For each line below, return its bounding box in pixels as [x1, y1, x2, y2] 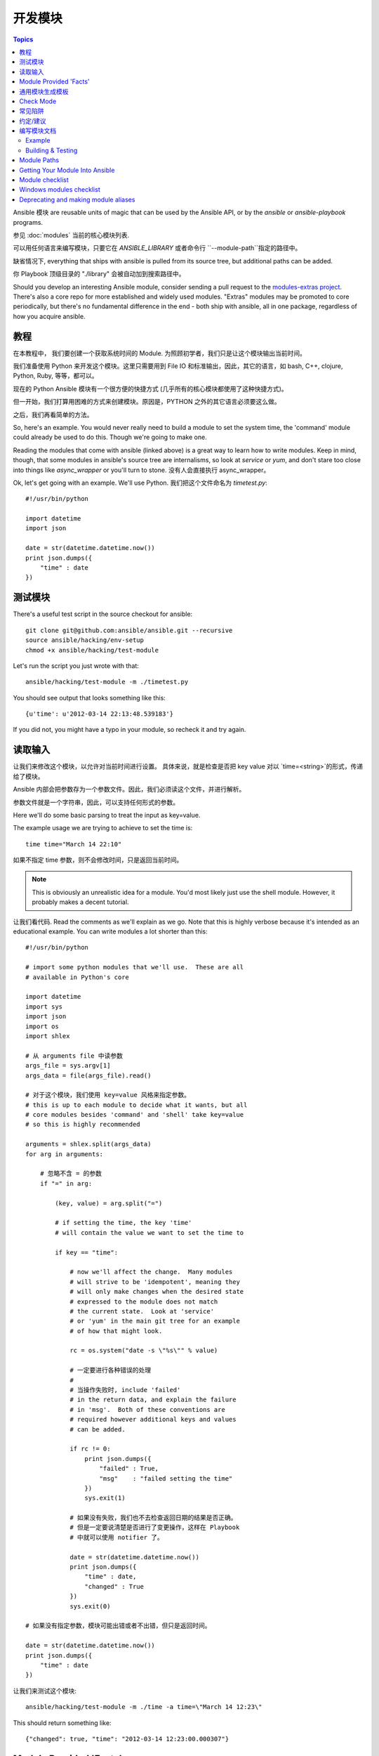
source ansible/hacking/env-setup [25, 636, 144, 644]
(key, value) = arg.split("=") [55, 1199, 163, 1207]
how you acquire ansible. [13, 312, 86, 320]
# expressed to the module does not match [69, 1297, 218, 1306]
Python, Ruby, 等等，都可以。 [13, 372, 98, 380]
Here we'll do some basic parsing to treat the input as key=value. [13, 811, 201, 819]
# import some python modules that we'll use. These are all [25, 963, 244, 971]
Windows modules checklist [19, 185, 101, 194]
